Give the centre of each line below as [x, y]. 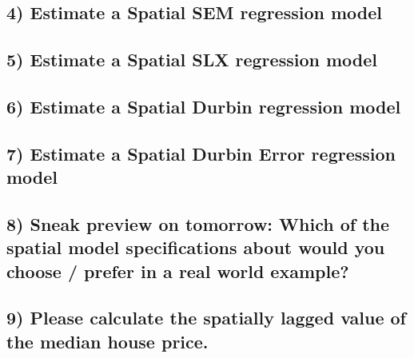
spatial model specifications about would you [196, 247]
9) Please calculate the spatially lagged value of [206, 318]
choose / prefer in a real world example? [178, 270]
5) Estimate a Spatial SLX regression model [192, 60]
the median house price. [107, 341]
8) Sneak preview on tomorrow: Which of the [198, 223]
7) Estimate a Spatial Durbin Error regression [201, 153]
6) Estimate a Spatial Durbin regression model [204, 106]
